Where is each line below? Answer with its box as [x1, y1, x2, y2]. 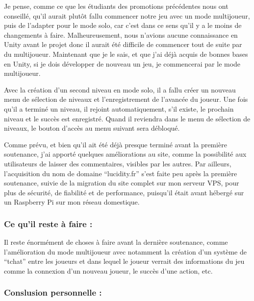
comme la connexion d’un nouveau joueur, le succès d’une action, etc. [4, 265, 213, 276]
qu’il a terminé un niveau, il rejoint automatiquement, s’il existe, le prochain [4, 103, 234, 114]
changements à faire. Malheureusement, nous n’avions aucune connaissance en [4, 29, 238, 40]
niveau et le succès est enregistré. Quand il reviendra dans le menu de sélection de [4, 113, 251, 123]
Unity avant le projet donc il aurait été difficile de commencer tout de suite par [4, 39, 242, 49]
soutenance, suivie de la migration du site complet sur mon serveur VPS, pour [4, 178, 239, 188]
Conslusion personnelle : [4, 286, 102, 299]
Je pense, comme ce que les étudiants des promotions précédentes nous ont [4, 1, 229, 11]
